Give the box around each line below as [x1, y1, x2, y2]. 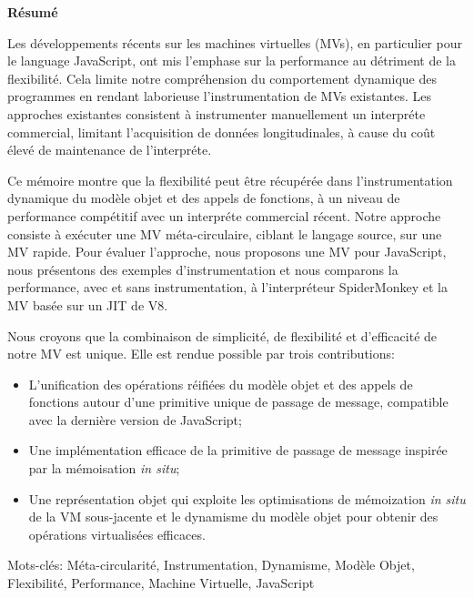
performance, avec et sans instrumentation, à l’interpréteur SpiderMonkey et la [7, 278, 448, 297]
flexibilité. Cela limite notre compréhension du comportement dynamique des [7, 68, 437, 87]
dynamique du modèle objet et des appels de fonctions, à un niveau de [7, 188, 400, 208]
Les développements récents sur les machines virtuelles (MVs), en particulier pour [7, 33, 462, 52]
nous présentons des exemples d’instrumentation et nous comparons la [7, 259, 398, 279]
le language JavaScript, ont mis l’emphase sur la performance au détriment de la [7, 51, 456, 70]
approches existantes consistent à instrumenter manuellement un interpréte [7, 104, 426, 123]
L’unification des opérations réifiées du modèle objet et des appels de [28, 374, 413, 393]
